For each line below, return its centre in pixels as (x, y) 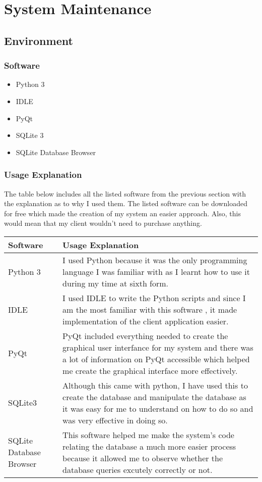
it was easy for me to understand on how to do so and (158, 408)
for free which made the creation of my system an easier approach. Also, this (122, 213)
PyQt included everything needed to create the (145, 335)
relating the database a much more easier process (149, 446)
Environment (39, 40)
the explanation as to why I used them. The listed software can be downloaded (126, 203)
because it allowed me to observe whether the (143, 458)
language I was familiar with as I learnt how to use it (156, 271)
